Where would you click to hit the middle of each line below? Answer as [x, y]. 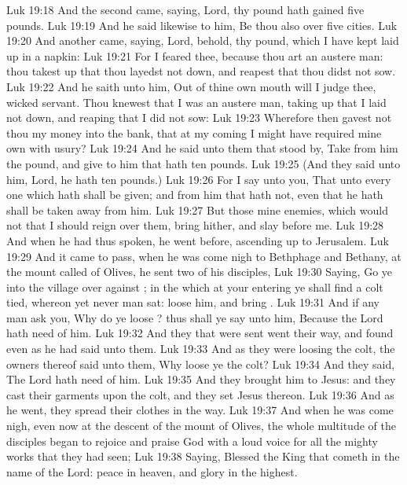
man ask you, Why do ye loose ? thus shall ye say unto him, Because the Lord [195, 317]
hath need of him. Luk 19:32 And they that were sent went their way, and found [200, 333]
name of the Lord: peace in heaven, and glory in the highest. [152, 471]
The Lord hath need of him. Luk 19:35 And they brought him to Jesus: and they [201, 379]
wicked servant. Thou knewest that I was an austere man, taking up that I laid [196, 102]
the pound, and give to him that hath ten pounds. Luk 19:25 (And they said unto [203, 163]
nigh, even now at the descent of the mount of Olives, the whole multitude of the [201, 426]
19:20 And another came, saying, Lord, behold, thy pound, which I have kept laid [203, 40]
